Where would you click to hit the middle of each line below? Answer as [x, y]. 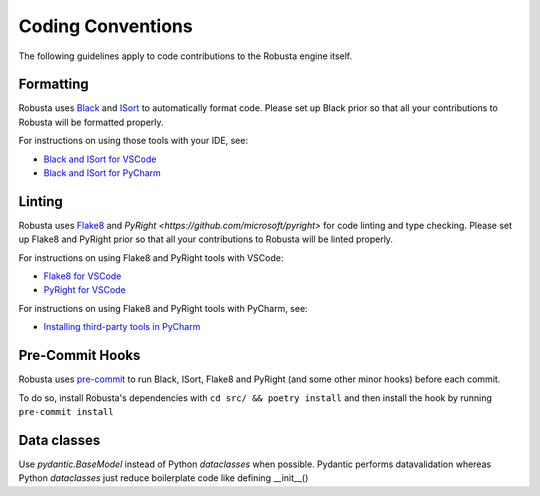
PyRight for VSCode [85, 290]
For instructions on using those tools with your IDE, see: [133, 141]
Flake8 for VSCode [82, 276]
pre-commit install [66, 411]
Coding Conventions [106, 26]
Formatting [53, 84]
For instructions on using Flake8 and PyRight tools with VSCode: [151, 257]
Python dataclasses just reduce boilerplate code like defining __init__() [163, 478]
